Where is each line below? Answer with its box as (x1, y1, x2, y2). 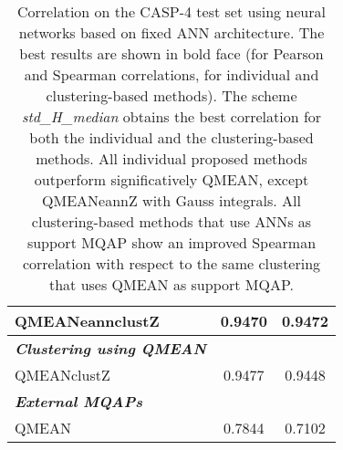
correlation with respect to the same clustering (22, 253, 321, 274)
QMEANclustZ (15, 364, 110, 385)
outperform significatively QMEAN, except (34, 169, 309, 190)
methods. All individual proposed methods (36, 148, 307, 169)
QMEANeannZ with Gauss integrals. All (42, 190, 301, 211)
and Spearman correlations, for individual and (24, 64, 319, 85)
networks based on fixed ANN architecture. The (18, 22, 325, 43)
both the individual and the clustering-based (29, 127, 314, 148)
